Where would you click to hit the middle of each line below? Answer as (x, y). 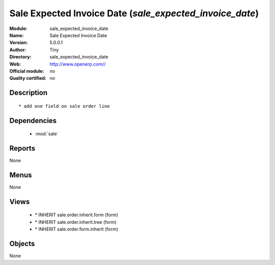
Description (29, 93)
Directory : (20, 57)
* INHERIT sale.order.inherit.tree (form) (76, 222)
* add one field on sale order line (64, 106)
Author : (18, 50)
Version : (19, 43)
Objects (22, 243)
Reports (22, 148)
